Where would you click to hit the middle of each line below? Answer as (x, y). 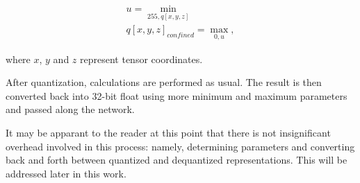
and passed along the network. (70, 109)
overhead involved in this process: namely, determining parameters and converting (180, 146)
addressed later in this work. (66, 173)
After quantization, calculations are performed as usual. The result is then (164, 82)
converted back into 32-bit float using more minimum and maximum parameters (177, 95)
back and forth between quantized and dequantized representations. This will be (177, 160)
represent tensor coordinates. (141, 59)
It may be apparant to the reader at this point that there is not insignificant (168, 132)
